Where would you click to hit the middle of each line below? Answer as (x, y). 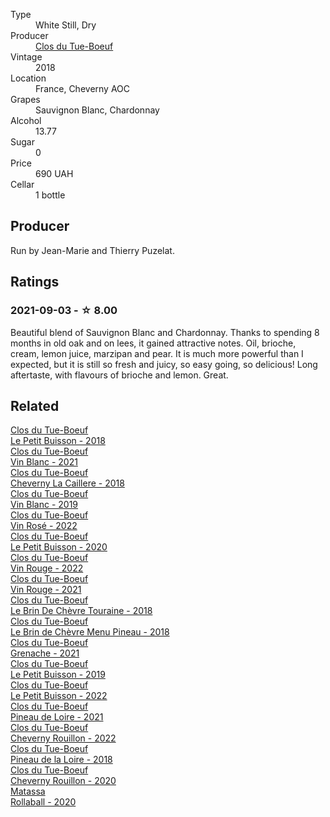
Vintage (26, 57)
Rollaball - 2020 (43, 802)
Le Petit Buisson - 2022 (59, 696)
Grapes (25, 99)
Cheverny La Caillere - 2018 (67, 483)
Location (28, 78)
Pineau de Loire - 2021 (57, 717)
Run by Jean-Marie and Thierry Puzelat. (92, 250)
